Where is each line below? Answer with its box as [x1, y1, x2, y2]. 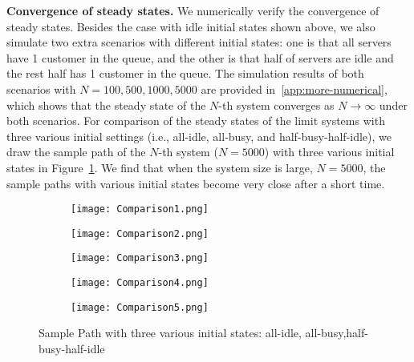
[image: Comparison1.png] [71, 203, 209, 215]
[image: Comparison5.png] [71, 301, 209, 313]
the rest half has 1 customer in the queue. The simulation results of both [6, 65, 364, 82]
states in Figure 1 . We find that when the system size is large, [6, 159, 313, 175]
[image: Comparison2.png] [71, 227, 209, 239]
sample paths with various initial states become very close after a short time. [6, 175, 385, 191]
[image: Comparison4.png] [71, 277, 209, 289]
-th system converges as [218, 96, 335, 113]
